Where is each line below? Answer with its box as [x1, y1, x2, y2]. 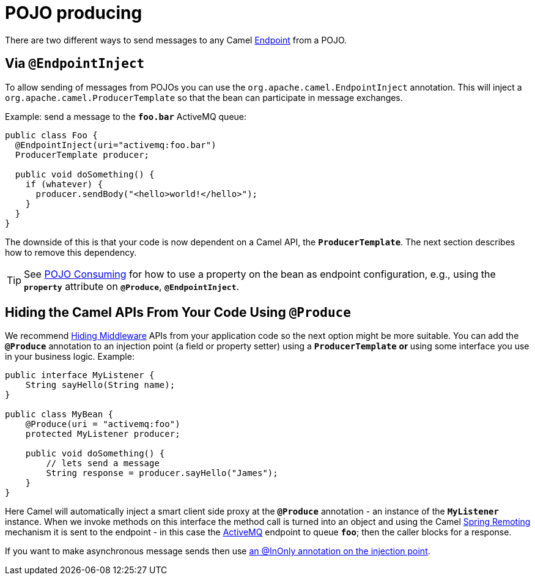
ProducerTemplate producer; [15, 149, 150, 160]
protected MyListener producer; [25, 429, 180, 439]
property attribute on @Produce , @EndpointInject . [24, 280, 240, 292]
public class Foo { [5, 130, 98, 140]
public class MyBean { [5, 409, 114, 420]
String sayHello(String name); [25, 380, 175, 390]
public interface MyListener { [5, 370, 155, 381]
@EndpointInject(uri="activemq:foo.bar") [15, 139, 216, 150]
